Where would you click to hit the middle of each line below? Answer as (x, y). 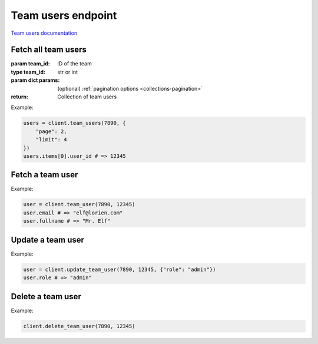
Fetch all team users (49, 50)
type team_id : (28, 72)
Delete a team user (46, 297)
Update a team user (48, 239)
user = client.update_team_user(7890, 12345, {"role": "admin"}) (120, 269)
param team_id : (30, 64)
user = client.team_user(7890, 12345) (79, 204)
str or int (68, 72)
